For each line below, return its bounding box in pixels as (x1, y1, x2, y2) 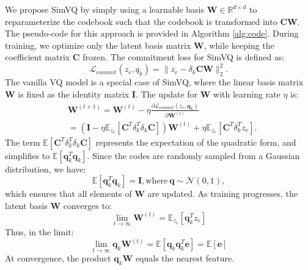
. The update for (135, 88, 198, 101)
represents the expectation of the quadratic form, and (95, 135, 296, 148)
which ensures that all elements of (5, 187, 132, 200)
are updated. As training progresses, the (147, 187, 298, 200)
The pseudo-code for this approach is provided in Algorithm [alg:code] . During (5, 27, 299, 40)
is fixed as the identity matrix (18, 88, 130, 101)
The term (5, 135, 40, 148)
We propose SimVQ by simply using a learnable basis (5, 3, 204, 15)
